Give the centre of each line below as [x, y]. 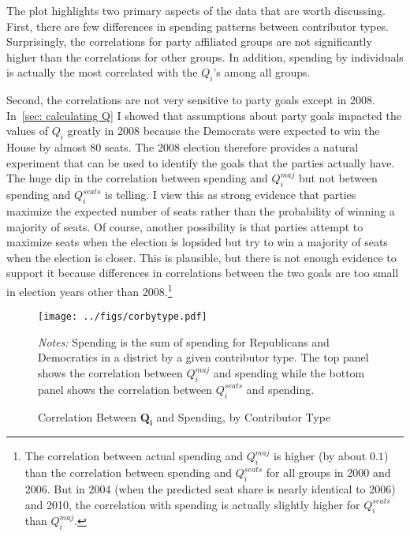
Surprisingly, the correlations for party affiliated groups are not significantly [189, 41]
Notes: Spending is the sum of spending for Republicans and [184, 341]
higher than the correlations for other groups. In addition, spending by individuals [205, 56]
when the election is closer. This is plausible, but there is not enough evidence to [201, 257]
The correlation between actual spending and [134, 456]
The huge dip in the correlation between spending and [137, 178]
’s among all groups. [262, 72]
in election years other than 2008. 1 [89, 290]
